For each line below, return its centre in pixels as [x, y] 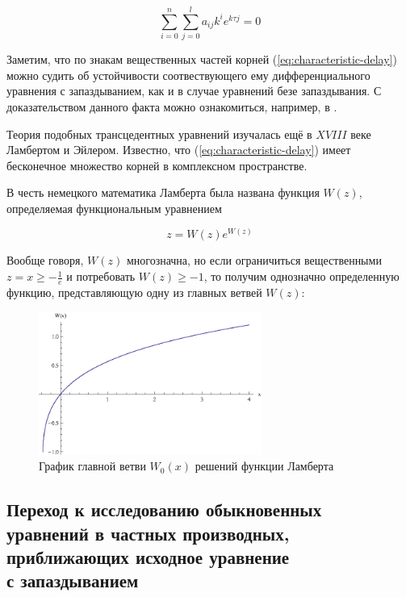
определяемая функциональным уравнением [114, 208]
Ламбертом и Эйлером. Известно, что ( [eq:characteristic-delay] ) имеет [179, 150]
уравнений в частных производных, [148, 533]
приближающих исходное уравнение [148, 556]
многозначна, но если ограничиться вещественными [254, 260]
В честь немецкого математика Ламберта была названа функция [163, 192]
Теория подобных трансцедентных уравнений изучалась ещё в [159, 134]
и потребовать [101, 276]
